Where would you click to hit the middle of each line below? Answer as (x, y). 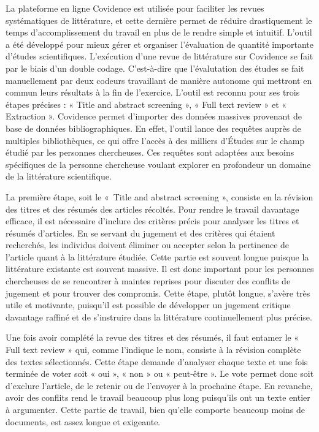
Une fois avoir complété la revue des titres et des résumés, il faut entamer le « (152, 337)
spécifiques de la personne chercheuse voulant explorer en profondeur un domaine (158, 164)
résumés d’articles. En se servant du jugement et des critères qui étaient (140, 233)
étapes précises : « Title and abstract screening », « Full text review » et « (146, 104)
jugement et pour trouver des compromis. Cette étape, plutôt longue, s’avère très (158, 293)
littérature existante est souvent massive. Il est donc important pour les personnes (160, 269)
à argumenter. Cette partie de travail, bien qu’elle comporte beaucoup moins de (155, 409)
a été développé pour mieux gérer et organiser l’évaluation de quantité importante (159, 44)
